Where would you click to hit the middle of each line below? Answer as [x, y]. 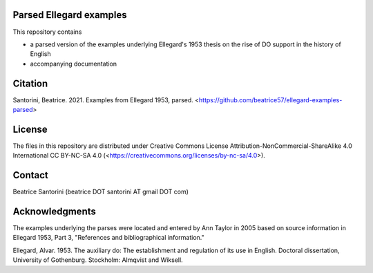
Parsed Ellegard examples [70, 15]
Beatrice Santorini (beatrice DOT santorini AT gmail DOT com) [101, 192]
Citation [30, 83]
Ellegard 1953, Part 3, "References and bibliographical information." [108, 238]
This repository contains [47, 32]
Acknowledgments [55, 211]
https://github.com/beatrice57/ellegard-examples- [270, 100]
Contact [30, 175]
